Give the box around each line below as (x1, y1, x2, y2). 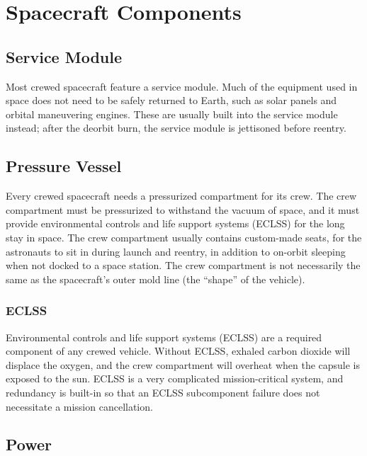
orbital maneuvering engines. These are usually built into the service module (6, 106, 338, 121)
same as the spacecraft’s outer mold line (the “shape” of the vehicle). (6, 271, 305, 286)
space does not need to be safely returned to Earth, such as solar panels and (6, 93, 337, 108)
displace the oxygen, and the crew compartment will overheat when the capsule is (6, 357, 361, 372)
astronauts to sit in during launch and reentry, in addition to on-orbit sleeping (6, 244, 346, 258)
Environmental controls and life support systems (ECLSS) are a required (6, 329, 322, 344)
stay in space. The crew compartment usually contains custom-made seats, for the (6, 229, 362, 244)
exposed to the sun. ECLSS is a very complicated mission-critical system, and (6, 371, 344, 386)
